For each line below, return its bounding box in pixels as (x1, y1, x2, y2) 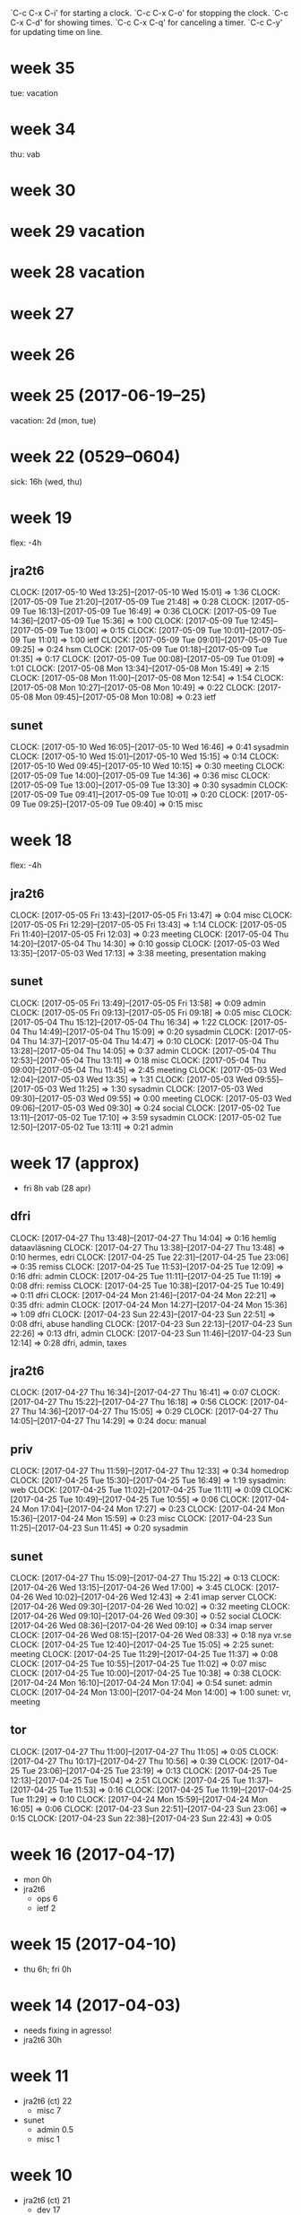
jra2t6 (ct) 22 (22, 2095, 73, 2106)
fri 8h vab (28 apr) (22, 1182, 91, 1193)
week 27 (10, 303, 74, 324)
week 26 (10, 344, 75, 364)
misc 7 (36, 2105, 62, 2115)
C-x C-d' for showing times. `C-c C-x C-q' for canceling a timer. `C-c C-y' (10, 17, 283, 28)
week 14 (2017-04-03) (10, 1995, 182, 2015)
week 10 (10, 2165, 73, 2185)
